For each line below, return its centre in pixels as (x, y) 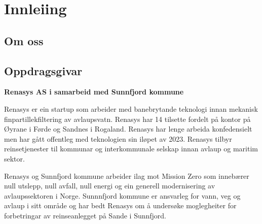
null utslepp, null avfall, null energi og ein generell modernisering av (110, 186)
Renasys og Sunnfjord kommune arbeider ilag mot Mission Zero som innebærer (127, 175)
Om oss (24, 40)
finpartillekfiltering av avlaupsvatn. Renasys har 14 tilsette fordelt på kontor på (127, 119)
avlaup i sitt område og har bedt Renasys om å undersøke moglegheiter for (120, 205)
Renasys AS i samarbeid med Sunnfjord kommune (94, 92)
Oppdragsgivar (43, 70)
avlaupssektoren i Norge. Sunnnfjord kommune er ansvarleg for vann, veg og (122, 195)
